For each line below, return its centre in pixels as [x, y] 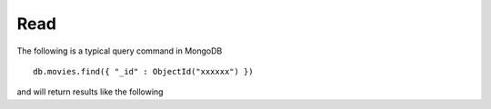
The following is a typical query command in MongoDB [120, 51]
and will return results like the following [90, 92]
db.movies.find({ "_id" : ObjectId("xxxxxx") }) [143, 71]
